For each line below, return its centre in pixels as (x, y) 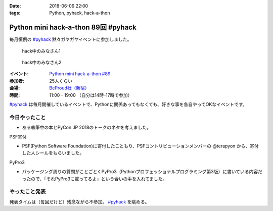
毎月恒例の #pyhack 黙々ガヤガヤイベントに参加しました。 (71, 39)
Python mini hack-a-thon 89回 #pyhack (73, 28)
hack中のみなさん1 (41, 51)
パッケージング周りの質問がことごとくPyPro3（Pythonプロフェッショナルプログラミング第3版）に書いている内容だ (142, 172)
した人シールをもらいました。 (53, 153)
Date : (15, 6)
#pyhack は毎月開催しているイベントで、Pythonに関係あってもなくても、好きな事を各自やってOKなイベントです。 (128, 104)
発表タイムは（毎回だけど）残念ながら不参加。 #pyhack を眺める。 (79, 201)
